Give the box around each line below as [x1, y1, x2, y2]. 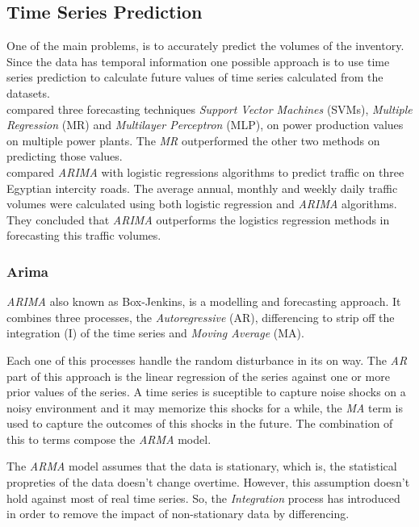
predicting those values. [6, 148, 123, 165]
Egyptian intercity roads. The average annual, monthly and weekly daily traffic [6, 179, 398, 196]
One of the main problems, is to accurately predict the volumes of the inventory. [6, 37, 404, 54]
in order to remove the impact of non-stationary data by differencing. [6, 505, 350, 522]
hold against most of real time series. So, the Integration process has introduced [6, 489, 400, 506]
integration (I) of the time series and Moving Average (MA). [6, 324, 304, 341]
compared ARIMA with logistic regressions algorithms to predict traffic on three [6, 163, 404, 180]
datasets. [6, 84, 50, 101]
